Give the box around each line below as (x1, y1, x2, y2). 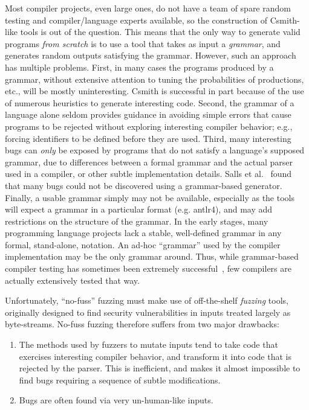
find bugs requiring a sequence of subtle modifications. (19, 373, 221, 386)
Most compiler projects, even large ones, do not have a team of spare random (5, 2, 291, 14)
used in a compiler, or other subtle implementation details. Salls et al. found (5, 167, 292, 180)
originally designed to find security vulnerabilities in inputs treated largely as (5, 306, 291, 318)
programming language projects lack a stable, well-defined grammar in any (5, 226, 282, 239)
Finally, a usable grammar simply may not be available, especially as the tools (5, 191, 294, 203)
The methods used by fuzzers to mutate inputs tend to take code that (19, 338, 278, 351)
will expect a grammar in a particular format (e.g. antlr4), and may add (5, 203, 273, 216)
